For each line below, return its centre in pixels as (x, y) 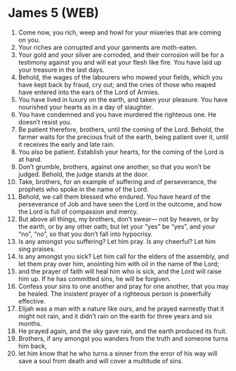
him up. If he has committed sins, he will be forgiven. (94, 278)
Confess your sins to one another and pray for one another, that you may (123, 286)
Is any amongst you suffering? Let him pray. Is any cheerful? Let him (117, 241)
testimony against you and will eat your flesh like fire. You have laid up (120, 62)
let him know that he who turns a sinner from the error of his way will (118, 353)
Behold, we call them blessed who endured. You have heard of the (114, 196)
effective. (32, 301)
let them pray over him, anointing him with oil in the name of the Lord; (119, 263)
